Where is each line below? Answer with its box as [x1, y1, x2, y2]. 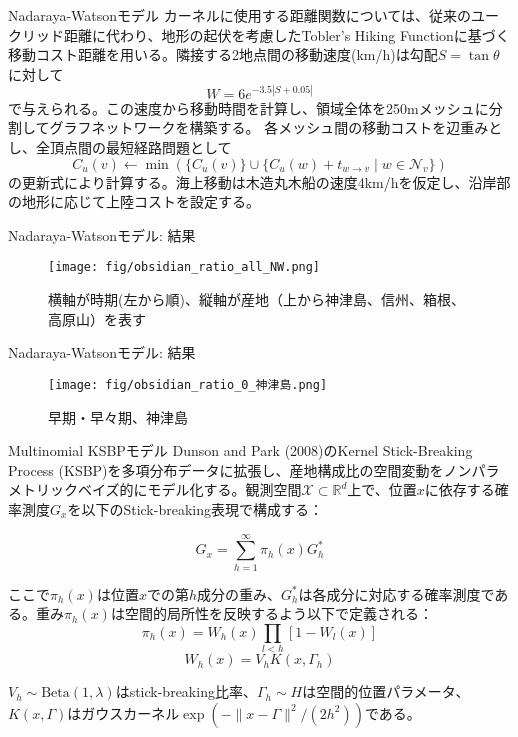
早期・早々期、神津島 [48, 406, 188, 427]
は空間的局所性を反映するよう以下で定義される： [110, 603, 433, 624]
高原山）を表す [48, 308, 146, 329]
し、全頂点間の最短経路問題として [8, 137, 232, 158]
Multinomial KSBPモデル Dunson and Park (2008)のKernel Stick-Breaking [8, 440, 473, 461]
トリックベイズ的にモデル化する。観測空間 [21, 479, 302, 500]
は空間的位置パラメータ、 [302, 681, 470, 702]
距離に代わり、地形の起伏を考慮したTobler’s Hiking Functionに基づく [63, 24, 510, 45]
